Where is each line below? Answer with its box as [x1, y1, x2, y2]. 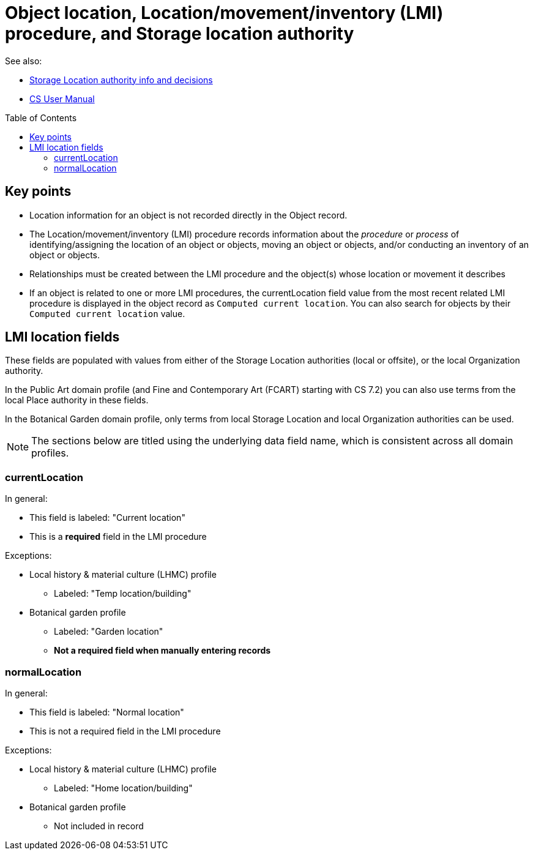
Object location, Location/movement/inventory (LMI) [5, 2, 444, 23]
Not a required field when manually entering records [54, 645, 271, 656]
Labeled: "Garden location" [54, 626, 163, 637]
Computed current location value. [29, 308, 185, 319]
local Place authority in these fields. [5, 395, 149, 406]
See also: [5, 55, 42, 66]
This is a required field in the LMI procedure [29, 531, 207, 542]
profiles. [31, 447, 69, 460]
